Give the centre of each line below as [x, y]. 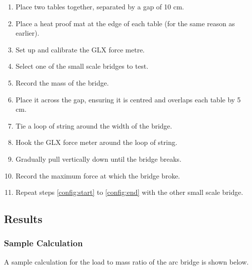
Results [23, 219]
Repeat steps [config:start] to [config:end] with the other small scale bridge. [129, 192]
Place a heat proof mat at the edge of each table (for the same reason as [125, 23]
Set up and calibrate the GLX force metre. [80, 49]
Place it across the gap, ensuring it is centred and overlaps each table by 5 [128, 99]
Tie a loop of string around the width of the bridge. [94, 125]
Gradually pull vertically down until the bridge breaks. [99, 158]
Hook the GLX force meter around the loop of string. [96, 142]
